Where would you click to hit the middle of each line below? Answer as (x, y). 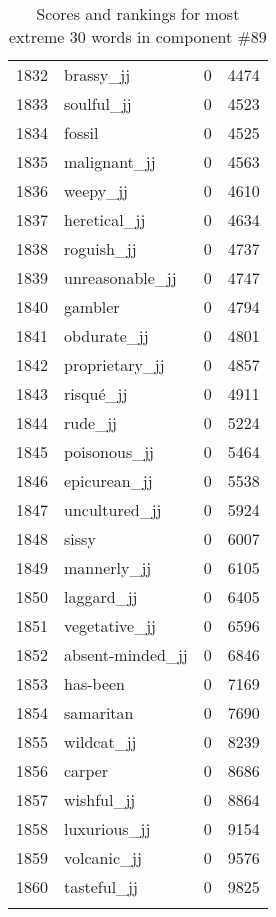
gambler (92, 306)
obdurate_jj (106, 335)
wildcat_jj (100, 741)
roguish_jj (100, 248)
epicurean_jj (108, 480)
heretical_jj (105, 219)
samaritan (99, 712)
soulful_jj (98, 103)
